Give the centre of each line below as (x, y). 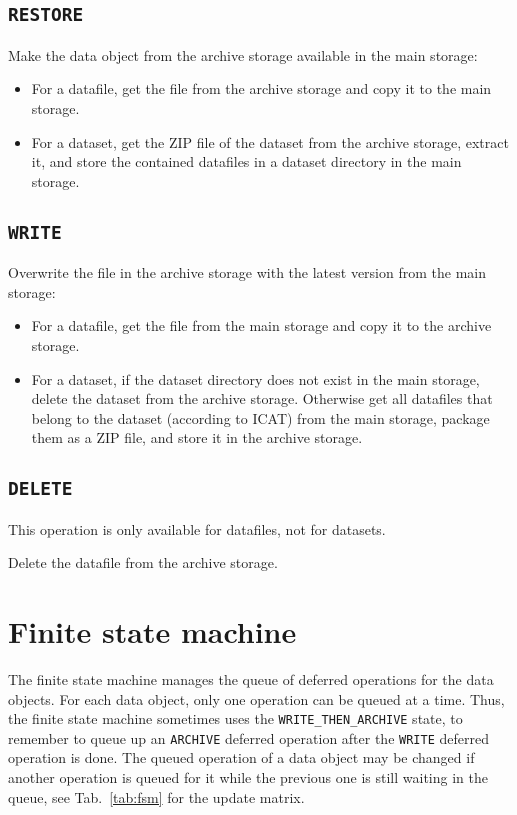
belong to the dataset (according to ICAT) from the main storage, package (260, 417)
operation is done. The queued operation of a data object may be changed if (241, 757)
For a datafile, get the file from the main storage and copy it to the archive (261, 325)
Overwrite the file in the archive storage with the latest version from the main (247, 272)
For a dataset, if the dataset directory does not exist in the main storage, (255, 378)
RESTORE (46, 15)
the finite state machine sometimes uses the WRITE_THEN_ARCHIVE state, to (235, 718)
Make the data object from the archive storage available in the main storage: (243, 54)
